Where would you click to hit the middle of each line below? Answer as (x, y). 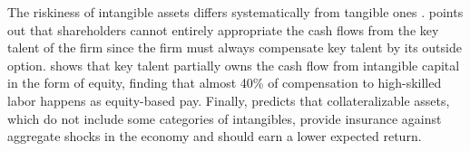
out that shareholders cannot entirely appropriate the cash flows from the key (223, 29)
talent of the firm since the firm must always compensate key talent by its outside (235, 47)
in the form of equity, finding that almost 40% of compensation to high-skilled (225, 83)
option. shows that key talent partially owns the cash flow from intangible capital (234, 65)
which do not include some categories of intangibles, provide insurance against (225, 118)
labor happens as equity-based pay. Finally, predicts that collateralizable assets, (229, 100)
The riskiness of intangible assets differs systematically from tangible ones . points (235, 12)
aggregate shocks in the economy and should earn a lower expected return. (215, 136)
